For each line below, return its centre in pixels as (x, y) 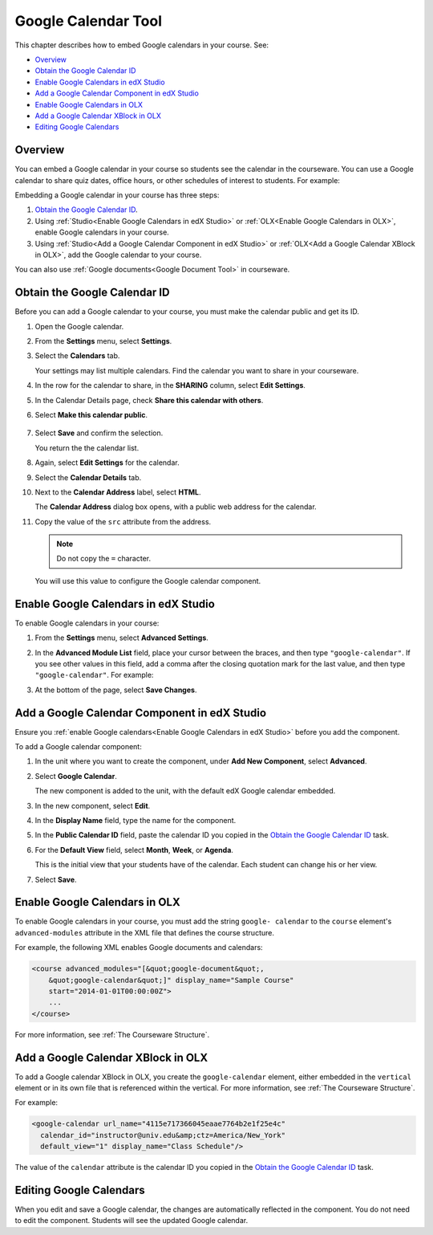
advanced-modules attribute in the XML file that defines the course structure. (144, 932)
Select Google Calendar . (76, 776)
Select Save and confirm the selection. (99, 433)
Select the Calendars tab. (77, 356)
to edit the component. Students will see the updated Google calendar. (132, 1221)
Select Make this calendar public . (91, 414)
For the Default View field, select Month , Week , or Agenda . (134, 850)
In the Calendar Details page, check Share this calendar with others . (149, 400)
